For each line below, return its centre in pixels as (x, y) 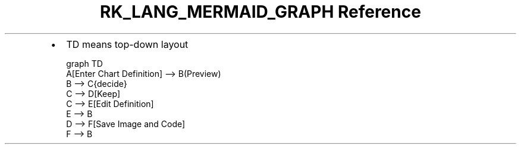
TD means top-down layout (127, 44)
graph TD (84, 63)
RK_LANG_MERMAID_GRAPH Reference (260, 12)
